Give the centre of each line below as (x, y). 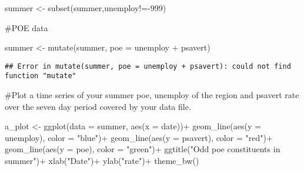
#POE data (26, 27)
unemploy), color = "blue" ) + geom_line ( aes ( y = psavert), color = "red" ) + (139, 137)
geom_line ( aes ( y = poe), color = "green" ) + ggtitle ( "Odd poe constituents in (143, 149)
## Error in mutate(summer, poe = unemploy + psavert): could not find (148, 66)
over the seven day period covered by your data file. (98, 106)
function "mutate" (41, 76)
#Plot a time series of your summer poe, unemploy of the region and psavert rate (152, 95)
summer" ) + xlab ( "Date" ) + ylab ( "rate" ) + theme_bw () (102, 161)
